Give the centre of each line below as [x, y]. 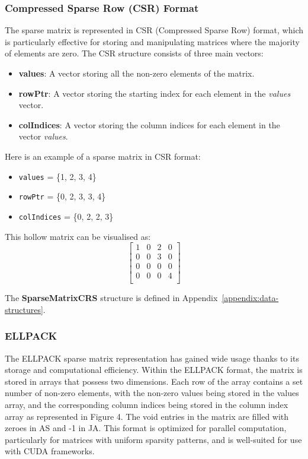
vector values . [43, 136]
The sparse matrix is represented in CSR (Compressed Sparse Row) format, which [154, 30]
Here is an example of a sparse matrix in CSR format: [103, 156]
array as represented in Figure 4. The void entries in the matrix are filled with [147, 416]
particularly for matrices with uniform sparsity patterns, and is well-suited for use [153, 439]
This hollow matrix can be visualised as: [78, 236]
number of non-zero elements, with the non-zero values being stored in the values [152, 393]
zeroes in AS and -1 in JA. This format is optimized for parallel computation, [146, 428]
